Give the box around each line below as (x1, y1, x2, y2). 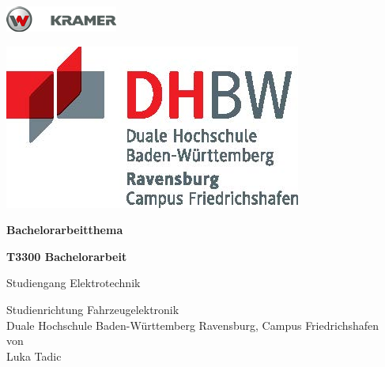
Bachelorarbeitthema (6, 221, 123, 238)
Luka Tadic (6, 347, 62, 364)
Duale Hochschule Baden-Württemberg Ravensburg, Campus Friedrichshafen (6, 316, 379, 333)
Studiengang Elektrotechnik (6, 274, 141, 291)
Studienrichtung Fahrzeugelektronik (6, 301, 179, 317)
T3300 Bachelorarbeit (6, 248, 127, 264)
